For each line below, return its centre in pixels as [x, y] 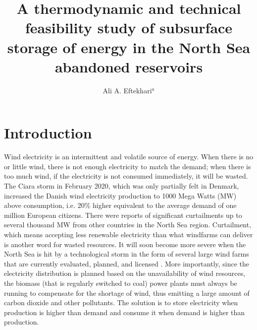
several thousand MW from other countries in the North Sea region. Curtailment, [128, 225]
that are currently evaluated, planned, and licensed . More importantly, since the [127, 263]
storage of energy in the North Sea [129, 47]
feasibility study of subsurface [129, 28]
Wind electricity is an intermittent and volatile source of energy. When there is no [129, 157]
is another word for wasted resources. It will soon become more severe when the [125, 244]
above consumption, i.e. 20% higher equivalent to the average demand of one [120, 205]
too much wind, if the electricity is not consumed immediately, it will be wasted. [126, 176]
